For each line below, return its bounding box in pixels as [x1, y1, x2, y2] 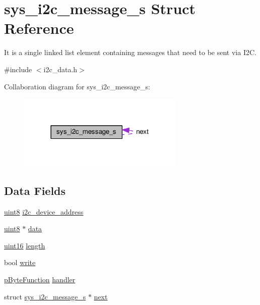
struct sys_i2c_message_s [4, 291, 86, 301]
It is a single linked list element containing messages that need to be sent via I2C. [4, 47, 256, 58]
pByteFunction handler [4, 274, 76, 284]
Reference [4, 18, 74, 38]
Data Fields [4, 182, 66, 198]
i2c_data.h [43, 64, 78, 74]
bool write [4, 257, 36, 268]
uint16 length [4, 240, 45, 250]
